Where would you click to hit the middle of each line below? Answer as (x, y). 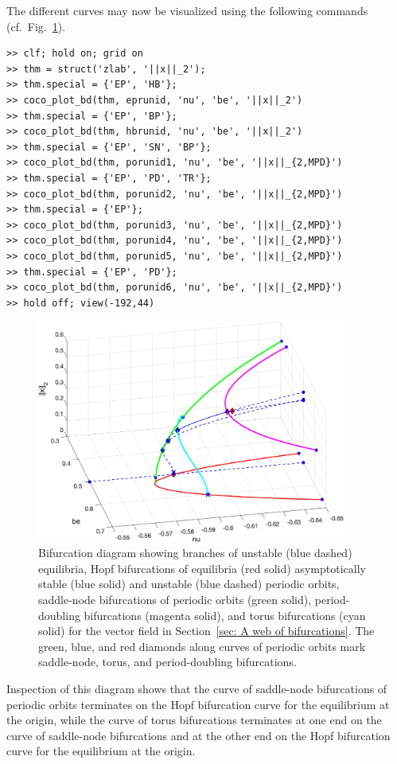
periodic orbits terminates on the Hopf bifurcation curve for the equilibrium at (198, 704)
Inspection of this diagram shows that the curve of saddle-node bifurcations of (197, 688)
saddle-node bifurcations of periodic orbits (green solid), (175, 600)
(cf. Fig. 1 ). (36, 26)
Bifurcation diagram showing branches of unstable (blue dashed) (195, 553)
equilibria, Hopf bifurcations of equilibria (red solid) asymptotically (202, 568)
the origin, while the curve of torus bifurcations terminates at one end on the (194, 720)
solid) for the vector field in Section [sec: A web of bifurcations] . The (206, 631)
